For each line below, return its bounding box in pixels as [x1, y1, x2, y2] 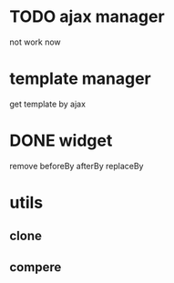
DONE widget [9, 130, 113, 151]
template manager [9, 68, 152, 89]
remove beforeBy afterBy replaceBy [9, 160, 144, 171]
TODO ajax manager [9, 6, 166, 27]
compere [9, 259, 62, 275]
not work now [9, 36, 61, 47]
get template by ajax [9, 98, 87, 109]
